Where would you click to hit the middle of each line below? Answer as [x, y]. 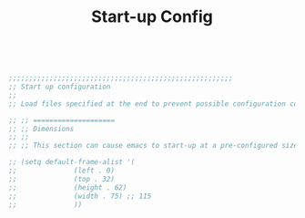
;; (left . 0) [62, 171]
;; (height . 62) [68, 187]
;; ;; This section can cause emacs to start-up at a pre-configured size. [155, 146]
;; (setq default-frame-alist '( [72, 162]
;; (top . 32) [62, 179]
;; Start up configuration [60, 87]
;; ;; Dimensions [41, 129]
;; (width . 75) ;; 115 [80, 196]
